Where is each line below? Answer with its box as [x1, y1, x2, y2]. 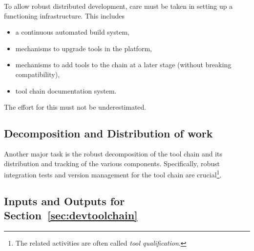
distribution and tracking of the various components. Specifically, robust [4, 158, 220, 168]
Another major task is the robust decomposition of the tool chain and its [4, 148, 222, 158]
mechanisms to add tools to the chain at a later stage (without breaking [15, 59, 232, 70]
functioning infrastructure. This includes [4, 10, 125, 20]
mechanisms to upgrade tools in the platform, [15, 43, 152, 53]
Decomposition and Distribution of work [4, 126, 213, 141]
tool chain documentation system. [15, 85, 117, 96]
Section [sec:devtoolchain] [4, 208, 138, 223]
